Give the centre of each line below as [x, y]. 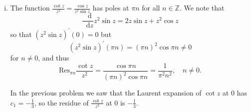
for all [151, 7]
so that [21, 34]
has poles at [111, 7]
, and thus [54, 58]
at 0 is [116, 102]
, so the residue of [62, 102]
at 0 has [235, 93]
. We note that [202, 7]
